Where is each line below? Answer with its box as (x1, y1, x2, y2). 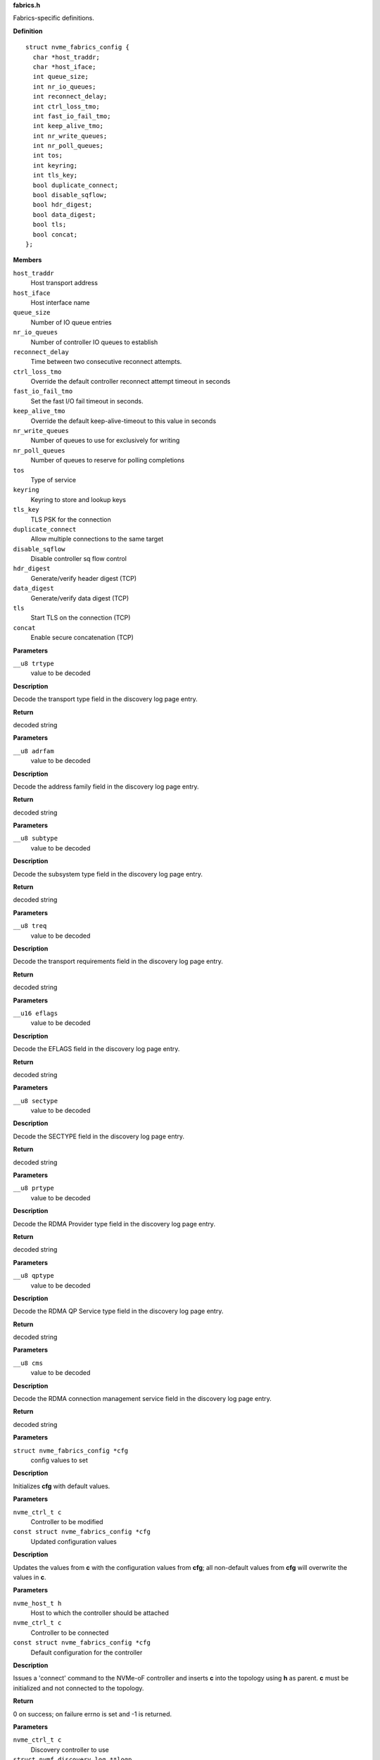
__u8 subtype (13, 834, 58, 843)
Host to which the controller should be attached (30, 1609, 169, 1617)
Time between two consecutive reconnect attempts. (30, 358, 182, 366)
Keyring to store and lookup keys (30, 495, 127, 503)
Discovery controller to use (30, 1745, 109, 1754)
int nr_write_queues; (32, 132, 108, 140)
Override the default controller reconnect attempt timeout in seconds (30, 377, 231, 386)
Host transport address (30, 279, 99, 287)
